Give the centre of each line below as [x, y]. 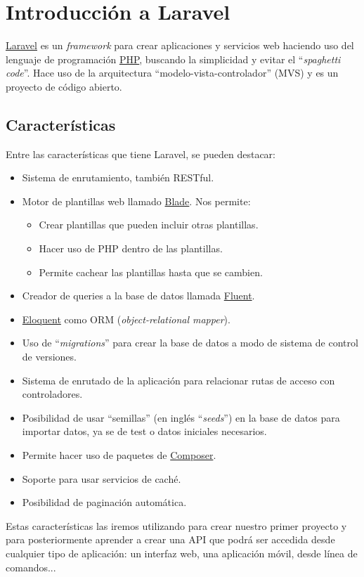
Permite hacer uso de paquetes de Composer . [119, 455]
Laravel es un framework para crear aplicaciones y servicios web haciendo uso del [180, 45]
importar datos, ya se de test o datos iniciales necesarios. [144, 431]
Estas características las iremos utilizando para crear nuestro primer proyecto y [176, 525]
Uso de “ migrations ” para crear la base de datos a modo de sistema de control [190, 343]
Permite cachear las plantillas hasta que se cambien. [151, 272]
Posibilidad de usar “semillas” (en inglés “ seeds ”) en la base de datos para [181, 417]
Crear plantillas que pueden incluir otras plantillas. [149, 225]
